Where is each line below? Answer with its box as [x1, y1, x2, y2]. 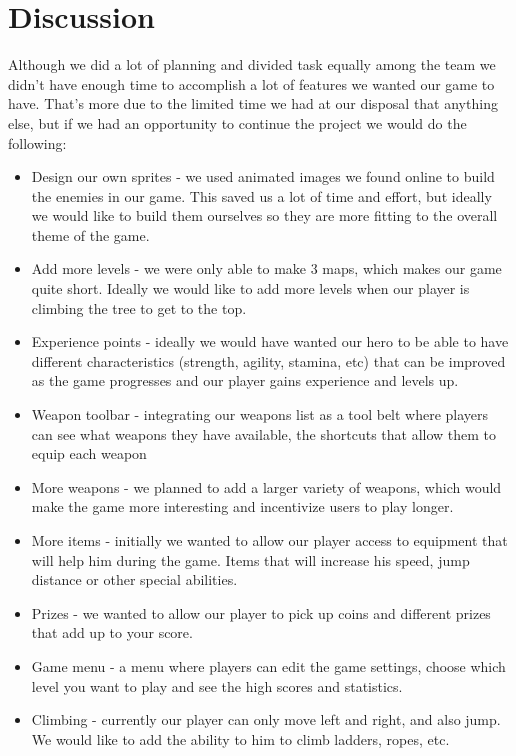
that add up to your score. [31, 622, 193, 643]
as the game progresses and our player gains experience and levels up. [31, 370, 459, 391]
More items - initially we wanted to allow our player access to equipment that [31, 530, 508, 550]
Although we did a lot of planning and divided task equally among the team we [8, 54, 496, 75]
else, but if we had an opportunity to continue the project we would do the [8, 112, 467, 133]
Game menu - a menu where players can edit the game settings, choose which [31, 655, 506, 676]
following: [8, 132, 67, 153]
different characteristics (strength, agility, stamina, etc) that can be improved [31, 350, 506, 371]
